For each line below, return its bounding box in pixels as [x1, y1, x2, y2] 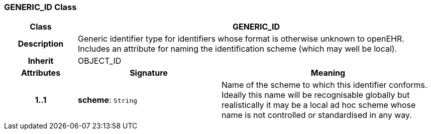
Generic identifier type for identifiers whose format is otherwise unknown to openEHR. [77, 34, 404, 44]
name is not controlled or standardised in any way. [221, 110, 412, 120]
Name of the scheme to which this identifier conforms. [221, 80, 427, 90]
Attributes [21, 68, 61, 78]
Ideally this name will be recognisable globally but [221, 90, 410, 100]
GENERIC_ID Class [4, 2, 77, 12]
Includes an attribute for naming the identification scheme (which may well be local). [77, 44, 397, 54]
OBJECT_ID [77, 56, 122, 66]
